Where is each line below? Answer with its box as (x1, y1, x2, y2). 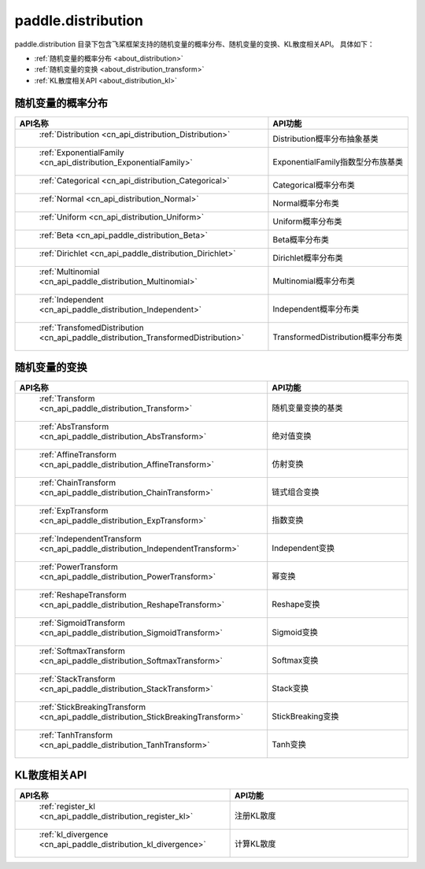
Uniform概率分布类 (272, 216, 342, 227)
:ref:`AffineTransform (39, 449, 117, 460)
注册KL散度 (235, 810, 276, 821)
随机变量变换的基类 (272, 402, 343, 413)
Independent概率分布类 (272, 303, 360, 314)
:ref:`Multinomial (39, 266, 100, 277)
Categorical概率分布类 (272, 179, 356, 190)
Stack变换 (272, 683, 309, 694)
